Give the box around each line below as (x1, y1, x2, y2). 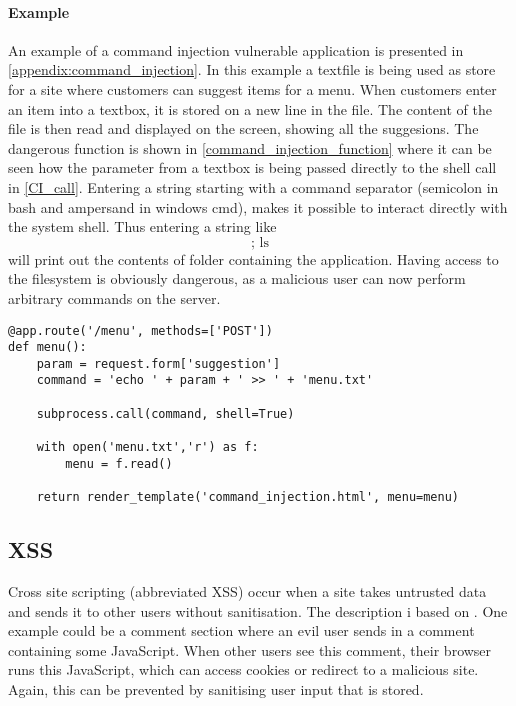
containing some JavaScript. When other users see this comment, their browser (8, 639, 492, 660)
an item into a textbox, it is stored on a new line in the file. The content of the (8, 98, 492, 119)
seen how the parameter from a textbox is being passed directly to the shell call (8, 157, 497, 178)
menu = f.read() (65, 456, 173, 471)
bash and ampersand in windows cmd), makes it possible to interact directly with (8, 196, 508, 217)
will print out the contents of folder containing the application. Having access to (8, 248, 499, 269)
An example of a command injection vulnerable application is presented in (8, 39, 464, 60)
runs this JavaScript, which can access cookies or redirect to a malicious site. (8, 659, 479, 680)
